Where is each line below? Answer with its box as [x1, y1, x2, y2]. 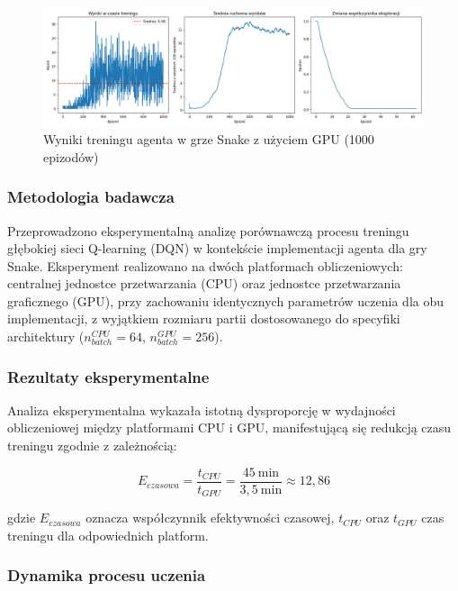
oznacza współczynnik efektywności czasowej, [85, 508, 335, 527]
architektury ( [7, 327, 85, 346]
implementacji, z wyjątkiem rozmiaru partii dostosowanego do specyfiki [7, 309, 400, 328]
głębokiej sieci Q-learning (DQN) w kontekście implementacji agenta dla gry [7, 239, 427, 258]
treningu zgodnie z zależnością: [7, 436, 177, 455]
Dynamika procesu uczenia [7, 564, 206, 586]
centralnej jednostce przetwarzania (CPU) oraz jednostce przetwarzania [7, 274, 401, 293]
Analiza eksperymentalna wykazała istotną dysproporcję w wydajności [7, 400, 396, 419]
